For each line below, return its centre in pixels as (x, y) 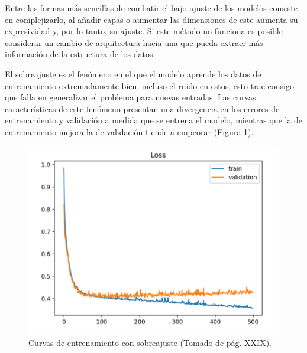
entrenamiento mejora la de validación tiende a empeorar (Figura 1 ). (129, 131)
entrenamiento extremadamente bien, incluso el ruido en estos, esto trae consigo (149, 85)
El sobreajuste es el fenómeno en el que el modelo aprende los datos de (133, 73)
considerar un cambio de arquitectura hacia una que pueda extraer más (134, 42)
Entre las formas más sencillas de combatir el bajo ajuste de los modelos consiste (151, 8)
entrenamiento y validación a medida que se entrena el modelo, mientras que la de (154, 120)
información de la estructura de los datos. (80, 54)
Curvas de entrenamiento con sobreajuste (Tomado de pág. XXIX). (150, 343)
